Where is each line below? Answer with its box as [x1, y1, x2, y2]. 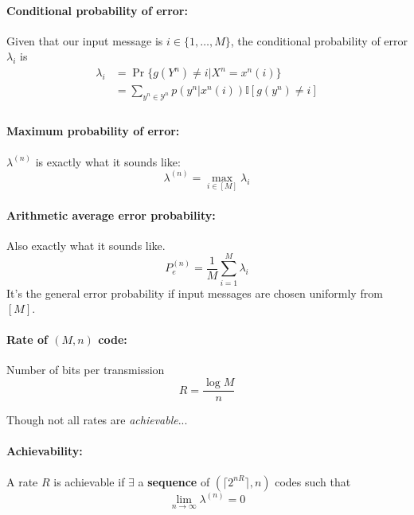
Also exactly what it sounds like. [6, 236, 166, 253]
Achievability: [6, 443, 83, 459]
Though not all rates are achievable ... [6, 412, 188, 428]
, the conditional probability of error [230, 32, 408, 49]
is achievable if [53, 473, 125, 490]
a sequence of [138, 473, 210, 490]
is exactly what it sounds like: [35, 153, 181, 170]
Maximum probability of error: [6, 123, 180, 139]
